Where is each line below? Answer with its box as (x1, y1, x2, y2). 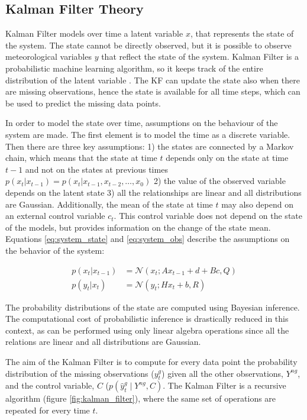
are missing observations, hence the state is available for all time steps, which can (5, 85, 300, 98)
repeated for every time (5, 403, 90, 416)
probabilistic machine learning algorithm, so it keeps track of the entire (5, 62, 263, 74)
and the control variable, (5, 379, 95, 392)
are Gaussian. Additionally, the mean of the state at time (5, 198, 213, 210)
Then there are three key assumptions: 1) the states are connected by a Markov (5, 140, 294, 152)
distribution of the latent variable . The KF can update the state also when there (5, 73, 300, 86)
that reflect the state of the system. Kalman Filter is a (101, 50, 299, 63)
